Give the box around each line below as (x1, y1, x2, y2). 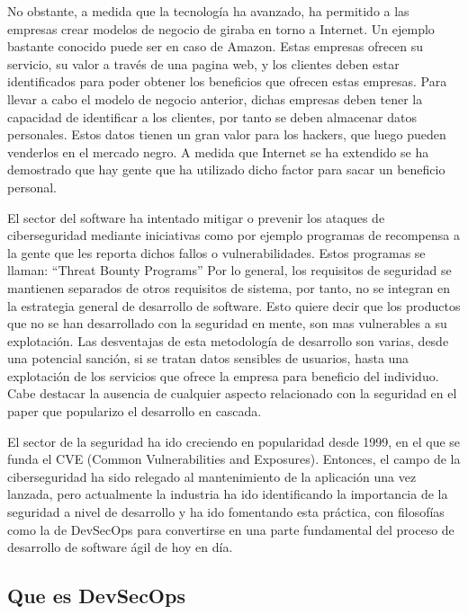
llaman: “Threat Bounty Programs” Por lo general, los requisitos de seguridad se (7, 261, 452, 280)
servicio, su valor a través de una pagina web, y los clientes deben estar (7, 54, 400, 73)
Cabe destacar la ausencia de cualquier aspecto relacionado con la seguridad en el (7, 384, 457, 403)
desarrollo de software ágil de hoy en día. (7, 538, 233, 556)
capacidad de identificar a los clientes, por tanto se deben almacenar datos (7, 107, 418, 126)
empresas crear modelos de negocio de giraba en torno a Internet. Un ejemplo (7, 19, 435, 38)
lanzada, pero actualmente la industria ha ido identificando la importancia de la (7, 485, 448, 503)
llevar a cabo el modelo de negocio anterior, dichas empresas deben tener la (7, 89, 423, 108)
